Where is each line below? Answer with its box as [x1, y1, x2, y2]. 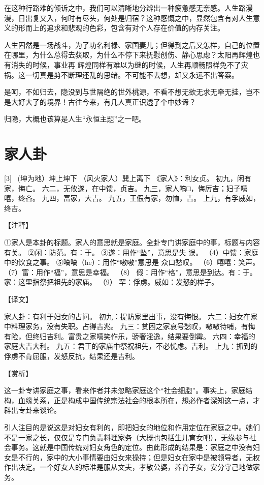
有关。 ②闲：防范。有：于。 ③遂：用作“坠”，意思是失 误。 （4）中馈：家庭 [4, 247, 258, 257]
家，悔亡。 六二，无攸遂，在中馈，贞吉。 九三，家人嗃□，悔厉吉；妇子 [4, 183, 241, 193]
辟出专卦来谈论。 [4, 405, 61, 415]
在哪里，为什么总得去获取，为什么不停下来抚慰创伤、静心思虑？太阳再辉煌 [4, 49, 253, 60]
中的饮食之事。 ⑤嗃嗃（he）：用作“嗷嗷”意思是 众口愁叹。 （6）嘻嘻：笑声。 [4, 257, 260, 267]
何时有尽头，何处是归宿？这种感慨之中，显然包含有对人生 [60, 12, 253, 23]
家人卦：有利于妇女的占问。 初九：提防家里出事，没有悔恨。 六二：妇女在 [4, 311, 251, 321]
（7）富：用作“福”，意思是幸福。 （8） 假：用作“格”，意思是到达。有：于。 [4, 266, 257, 277]
